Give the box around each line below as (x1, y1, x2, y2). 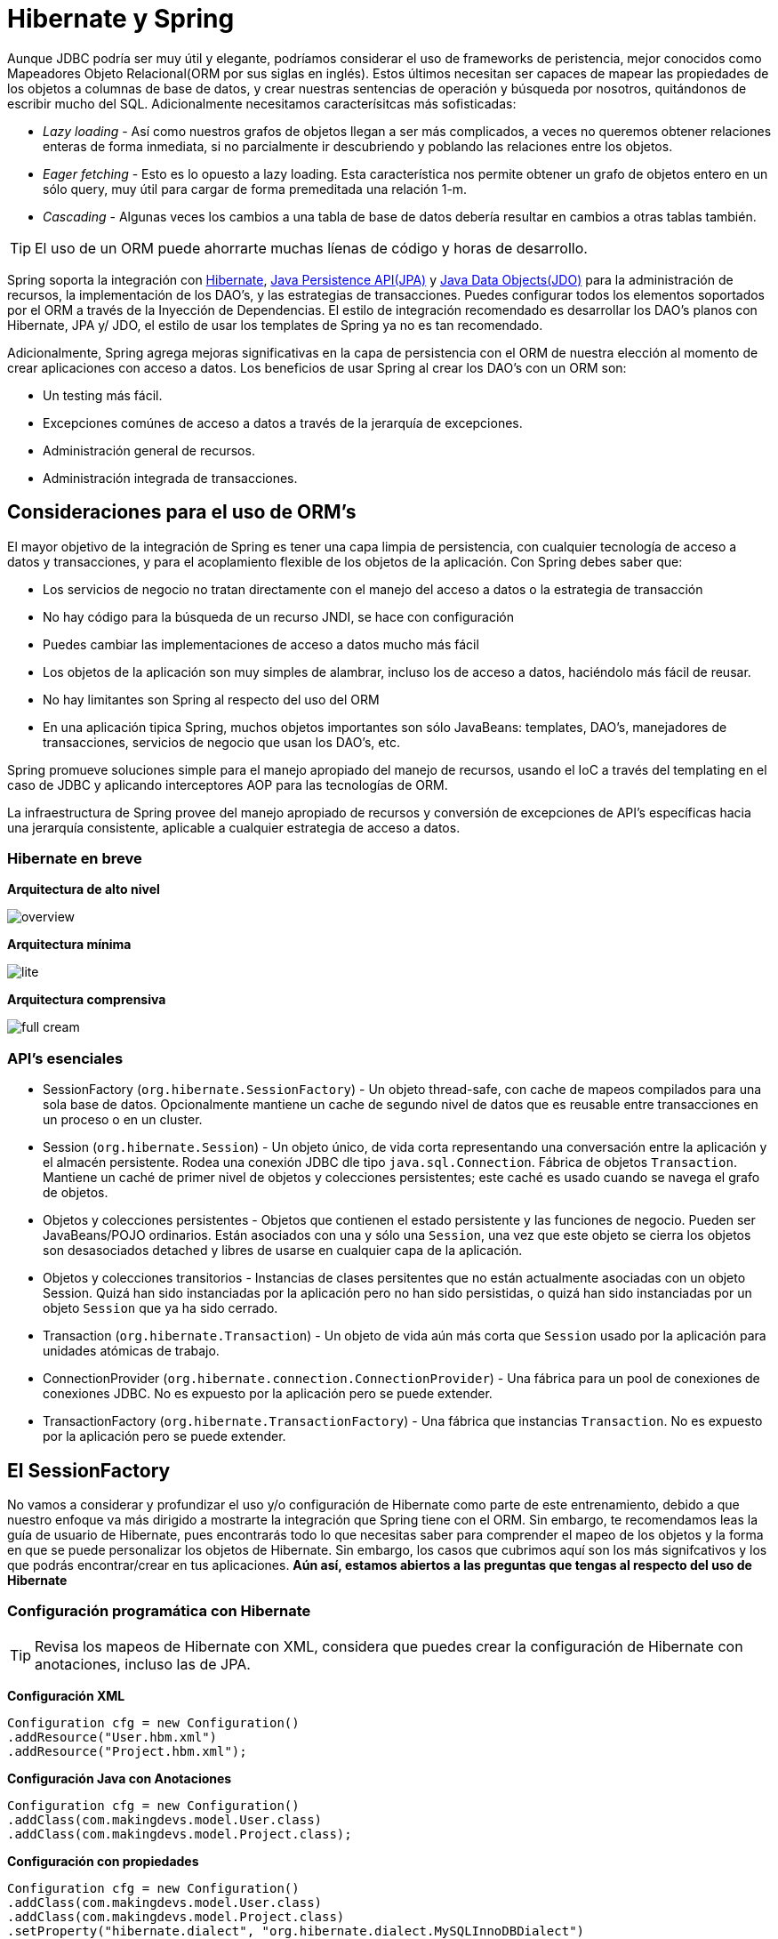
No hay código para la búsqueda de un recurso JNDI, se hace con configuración (43, 608, 514, 624)
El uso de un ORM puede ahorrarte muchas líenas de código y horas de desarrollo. (35, 238, 588, 257)
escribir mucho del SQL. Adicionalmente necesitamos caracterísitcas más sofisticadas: (7, 95, 517, 111)
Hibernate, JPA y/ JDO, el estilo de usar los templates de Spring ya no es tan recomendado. (7, 317, 543, 333)
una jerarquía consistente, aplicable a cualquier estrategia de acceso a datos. (7, 819, 461, 835)
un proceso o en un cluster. (43, 1112, 203, 1128)
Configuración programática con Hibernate (7, 1602, 311, 1621)
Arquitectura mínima (7, 937, 132, 953)
